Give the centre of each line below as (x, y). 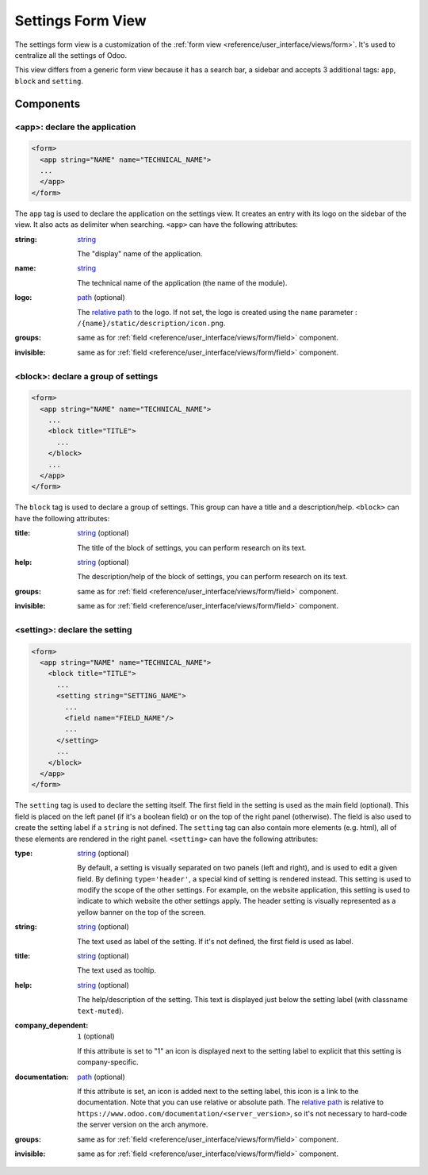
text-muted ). (101, 1011)
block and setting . (49, 81)
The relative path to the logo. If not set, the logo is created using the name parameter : (217, 312)
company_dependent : (52, 1025)
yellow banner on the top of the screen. (141, 912)
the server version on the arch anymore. (143, 1125)
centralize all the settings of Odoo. (71, 55)
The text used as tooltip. (117, 970)
